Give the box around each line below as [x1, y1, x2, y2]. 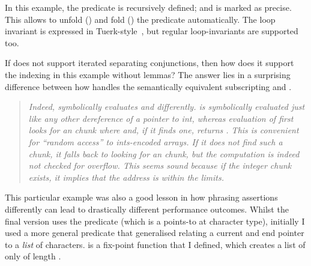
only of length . [5, 250, 61, 262]
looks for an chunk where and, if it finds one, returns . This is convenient [28, 124, 299, 136]
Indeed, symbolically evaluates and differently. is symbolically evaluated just [28, 100, 305, 113]
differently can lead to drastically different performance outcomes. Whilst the [5, 202, 289, 215]
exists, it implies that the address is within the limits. [28, 171, 224, 183]
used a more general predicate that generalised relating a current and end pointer [5, 226, 304, 239]
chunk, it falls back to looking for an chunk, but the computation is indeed [28, 147, 300, 160]
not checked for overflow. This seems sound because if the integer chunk [28, 159, 292, 172]
